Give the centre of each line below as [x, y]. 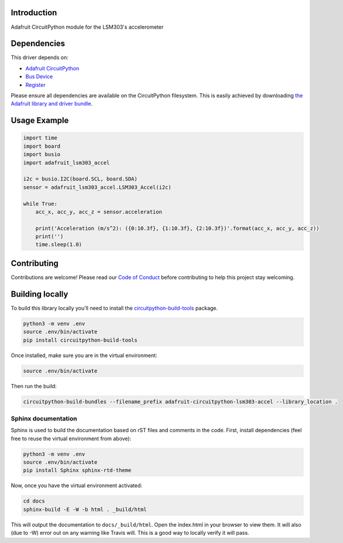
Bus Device [39, 77]
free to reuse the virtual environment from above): [71, 438]
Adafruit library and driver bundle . [52, 104]
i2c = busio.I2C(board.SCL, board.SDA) [80, 179]
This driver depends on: [40, 57]
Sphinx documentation [44, 418]
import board [42, 146]
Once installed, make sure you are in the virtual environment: [84, 355]
